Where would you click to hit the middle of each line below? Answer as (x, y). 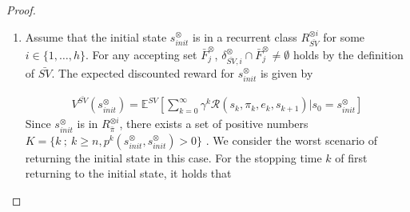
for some (344, 36)
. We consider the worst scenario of (291, 140)
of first (351, 157)
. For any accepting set (141, 54)
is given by (287, 72)
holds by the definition (348, 54)
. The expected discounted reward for (143, 72)
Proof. (21, 10)
